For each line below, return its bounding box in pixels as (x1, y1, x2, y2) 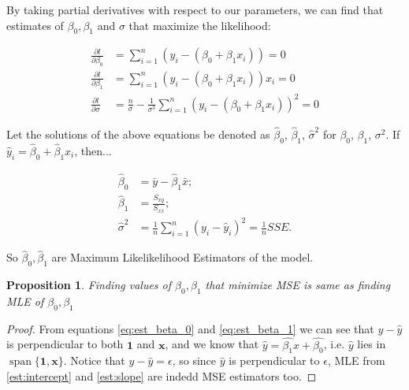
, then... (74, 142, 112, 158)
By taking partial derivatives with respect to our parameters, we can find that (6, 2, 384, 17)
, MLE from (327, 352, 385, 369)
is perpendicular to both (6, 336, 124, 352)
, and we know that (165, 336, 259, 352)
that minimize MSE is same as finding (205, 277, 391, 293)
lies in (357, 336, 386, 352)
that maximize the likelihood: (128, 17, 271, 33)
